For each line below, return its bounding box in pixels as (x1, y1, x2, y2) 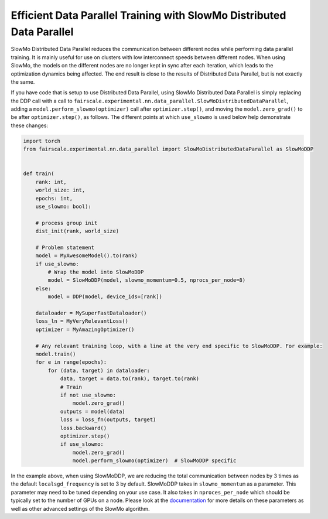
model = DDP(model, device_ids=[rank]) (47, 293, 162, 300)
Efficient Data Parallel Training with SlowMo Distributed (11, 9, 286, 22)
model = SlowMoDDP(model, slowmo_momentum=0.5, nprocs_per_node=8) (47, 277, 246, 284)
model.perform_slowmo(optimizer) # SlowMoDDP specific (72, 457, 237, 464)
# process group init (35, 220, 98, 226)
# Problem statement (35, 244, 95, 251)
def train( (23, 170, 54, 177)
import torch (23, 138, 61, 144)
